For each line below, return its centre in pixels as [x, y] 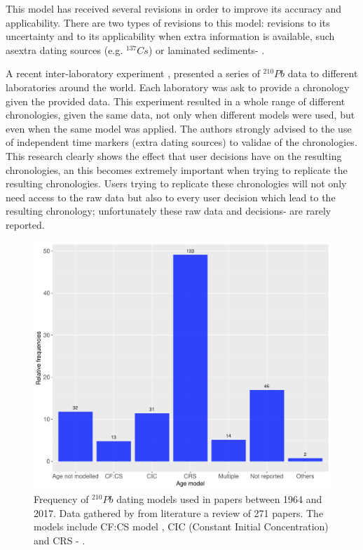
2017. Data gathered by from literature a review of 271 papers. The [179, 512]
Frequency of [61, 499]
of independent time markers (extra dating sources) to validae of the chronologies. [181, 142]
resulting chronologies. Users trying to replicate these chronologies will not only [176, 183]
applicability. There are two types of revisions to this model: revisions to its [168, 22]
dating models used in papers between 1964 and [219, 499]
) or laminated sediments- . [206, 49]
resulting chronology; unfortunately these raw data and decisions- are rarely [169, 211]
